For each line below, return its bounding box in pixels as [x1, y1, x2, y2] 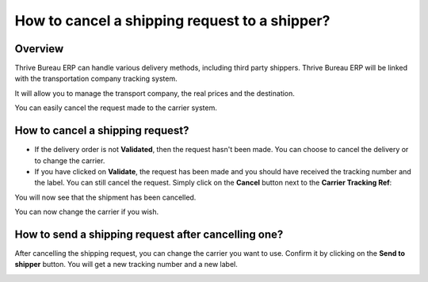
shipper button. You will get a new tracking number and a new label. [14, 260, 238, 269]
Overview [14, 42, 64, 55]
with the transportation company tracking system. [14, 74, 178, 83]
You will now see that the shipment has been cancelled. [14, 192, 197, 202]
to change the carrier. [34, 155, 105, 166]
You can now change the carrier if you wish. [14, 207, 159, 217]
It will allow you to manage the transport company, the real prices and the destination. [14, 88, 295, 98]
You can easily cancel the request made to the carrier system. [14, 103, 218, 112]
